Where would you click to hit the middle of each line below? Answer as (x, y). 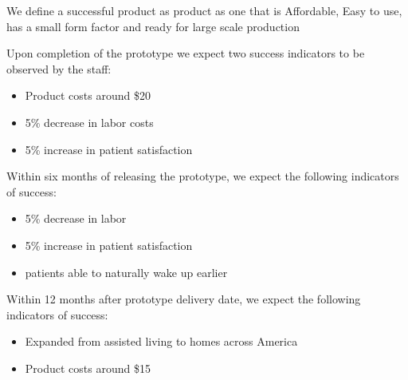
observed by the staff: (59, 68)
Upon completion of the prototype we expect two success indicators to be (186, 53)
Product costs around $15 (88, 368)
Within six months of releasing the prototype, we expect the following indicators (203, 176)
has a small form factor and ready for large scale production (153, 26)
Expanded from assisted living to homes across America (161, 341)
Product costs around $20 (88, 95)
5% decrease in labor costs (89, 122)
